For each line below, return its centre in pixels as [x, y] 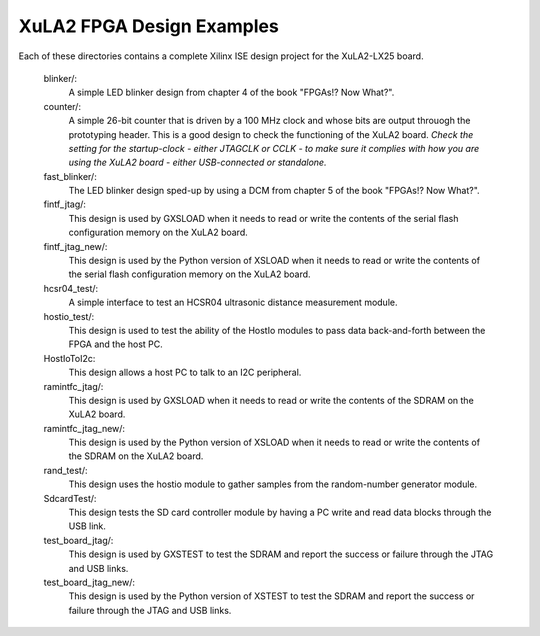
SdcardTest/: [70, 498]
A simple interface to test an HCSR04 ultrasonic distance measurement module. [233, 302]
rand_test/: [66, 470]
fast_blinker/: [70, 176]
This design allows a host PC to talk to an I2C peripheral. [185, 372]
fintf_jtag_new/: [75, 246]
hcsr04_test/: [71, 288]
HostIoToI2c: [69, 358]
